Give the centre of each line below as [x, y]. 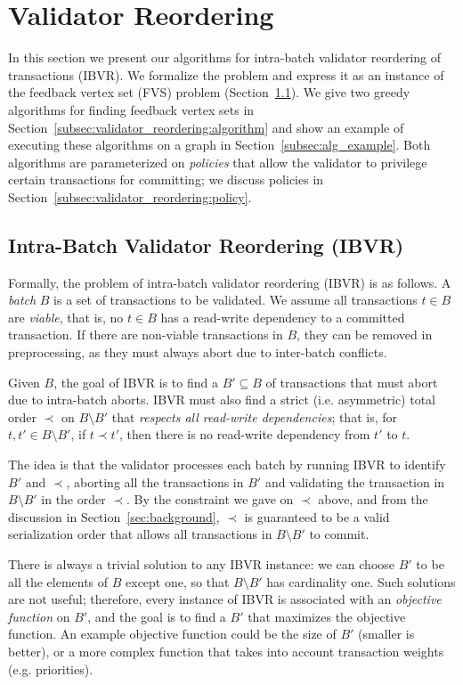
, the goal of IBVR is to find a [136, 382]
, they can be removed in [365, 334]
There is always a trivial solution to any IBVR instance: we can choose [202, 563]
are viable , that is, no [66, 317]
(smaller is [386, 634]
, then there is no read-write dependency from [245, 434]
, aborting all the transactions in [155, 481]
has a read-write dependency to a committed [283, 317]
